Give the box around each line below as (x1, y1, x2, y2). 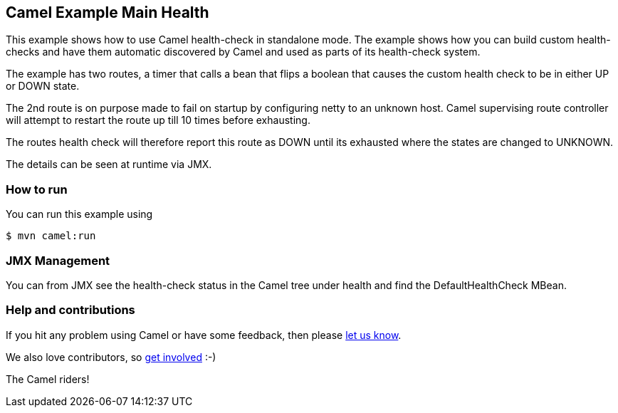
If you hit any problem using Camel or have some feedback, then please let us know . (6, 328, 402, 341)
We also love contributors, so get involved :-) (6, 350, 216, 363)
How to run (6, 182, 68, 197)
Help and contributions (6, 303, 135, 318)
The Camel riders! (6, 372, 90, 385)
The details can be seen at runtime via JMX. (6, 158, 212, 171)
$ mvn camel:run (6, 230, 96, 242)
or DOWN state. (6, 80, 80, 93)
